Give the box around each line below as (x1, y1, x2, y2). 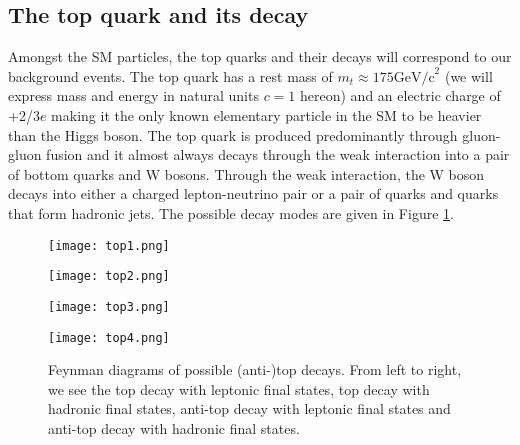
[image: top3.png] (48, 299, 170, 314)
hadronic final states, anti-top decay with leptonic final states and (48, 398, 451, 419)
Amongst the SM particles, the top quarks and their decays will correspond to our (8, 46, 512, 67)
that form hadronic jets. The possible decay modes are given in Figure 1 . (8, 202, 454, 223)
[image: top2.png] (48, 269, 170, 284)
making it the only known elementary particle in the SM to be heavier (51, 104, 482, 125)
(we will (444, 65, 493, 86)
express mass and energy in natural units (8, 85, 259, 106)
